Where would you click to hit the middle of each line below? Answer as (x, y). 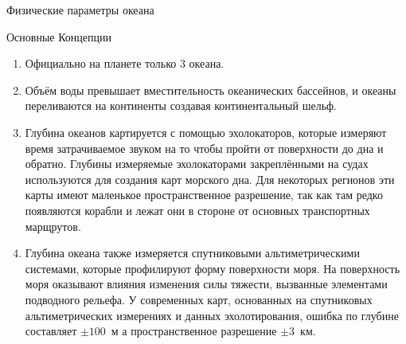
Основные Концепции (59, 36)
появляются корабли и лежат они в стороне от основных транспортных (197, 210)
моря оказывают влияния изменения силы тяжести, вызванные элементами (206, 284)
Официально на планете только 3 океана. (125, 63)
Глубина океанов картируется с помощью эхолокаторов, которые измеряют (206, 132)
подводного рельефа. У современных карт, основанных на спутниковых (199, 299)
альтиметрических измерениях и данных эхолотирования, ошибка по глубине (212, 315)
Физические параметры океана (80, 10)
